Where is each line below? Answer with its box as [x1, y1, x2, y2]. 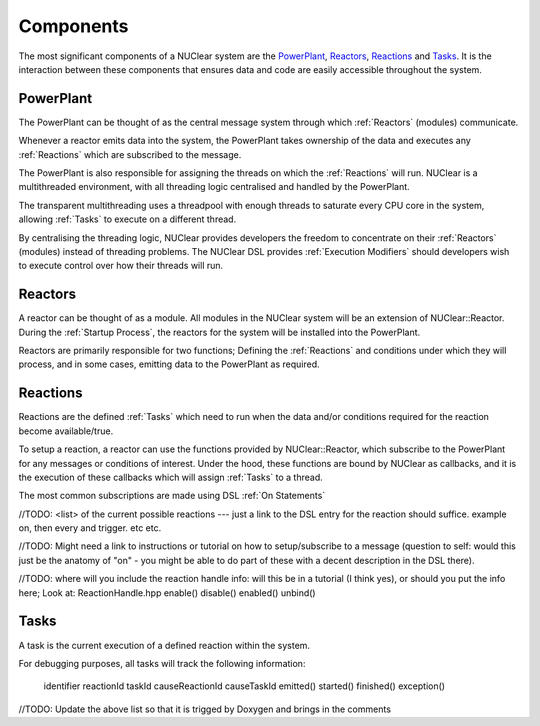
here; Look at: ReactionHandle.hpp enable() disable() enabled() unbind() [18, 586, 316, 599]
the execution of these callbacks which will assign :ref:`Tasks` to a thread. [18, 471, 324, 483]
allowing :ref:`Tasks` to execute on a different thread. [18, 213, 237, 225]
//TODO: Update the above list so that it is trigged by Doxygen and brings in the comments [18, 703, 392, 715]
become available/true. [18, 425, 114, 437]
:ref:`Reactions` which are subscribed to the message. [18, 148, 242, 160]
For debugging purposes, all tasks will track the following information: [18, 657, 306, 669]
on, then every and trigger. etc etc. [18, 522, 162, 534]
